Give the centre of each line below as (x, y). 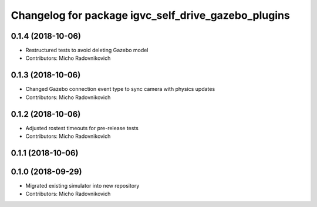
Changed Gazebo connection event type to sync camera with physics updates (120, 89)
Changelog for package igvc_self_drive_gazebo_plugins (150, 15)
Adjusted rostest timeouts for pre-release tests (82, 128)
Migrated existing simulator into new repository (82, 185)
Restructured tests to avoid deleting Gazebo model (87, 50)
